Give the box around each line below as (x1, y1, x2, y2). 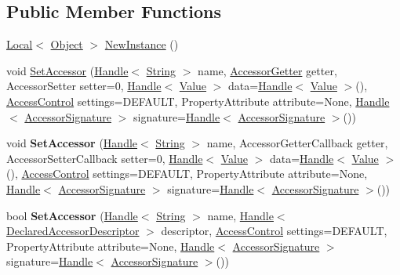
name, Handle (207, 207, 274, 223)
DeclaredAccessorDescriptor (6, 223, 140, 239)
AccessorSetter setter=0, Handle (6, 78, 162, 94)
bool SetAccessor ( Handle (6, 207, 138, 223)
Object (50, 36, 83, 52)
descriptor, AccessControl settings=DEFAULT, (161, 223, 387, 239)
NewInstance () (104, 36, 179, 52)
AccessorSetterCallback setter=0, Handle (6, 150, 203, 166)
